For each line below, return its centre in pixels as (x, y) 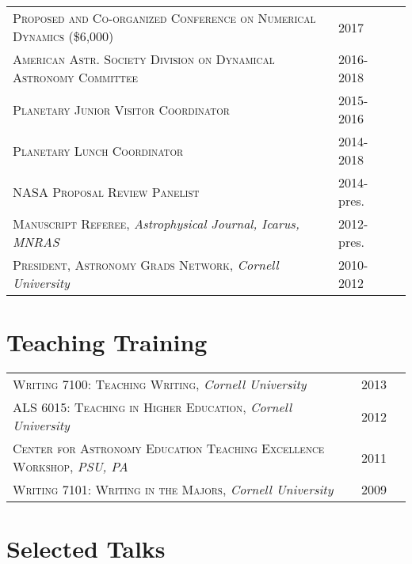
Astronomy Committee (75, 77)
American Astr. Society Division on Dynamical (144, 59)
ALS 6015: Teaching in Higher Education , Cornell (153, 407)
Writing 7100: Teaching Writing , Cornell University (160, 384)
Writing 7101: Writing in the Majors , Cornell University (173, 490)
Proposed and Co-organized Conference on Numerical (164, 18)
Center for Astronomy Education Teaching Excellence (169, 449)
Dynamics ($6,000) (63, 36)
